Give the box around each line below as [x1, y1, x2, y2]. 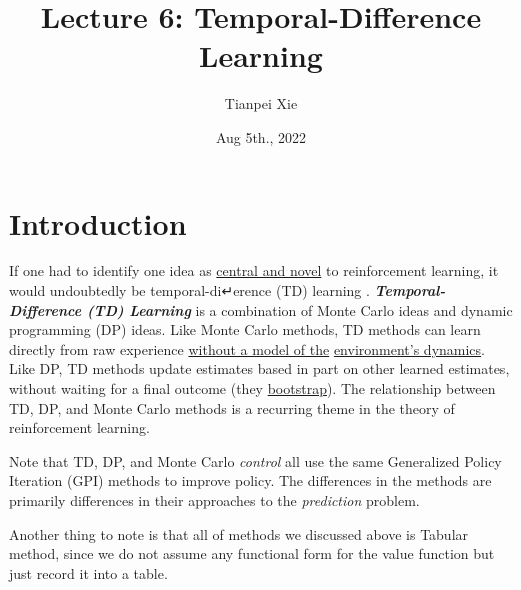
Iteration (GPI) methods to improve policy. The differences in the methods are [9, 470, 492, 491]
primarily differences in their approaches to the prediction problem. [9, 489, 420, 510]
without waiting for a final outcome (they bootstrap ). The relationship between [9, 378, 496, 398]
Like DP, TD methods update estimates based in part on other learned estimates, [9, 358, 510, 379]
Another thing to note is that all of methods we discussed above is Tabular [9, 523, 469, 544]
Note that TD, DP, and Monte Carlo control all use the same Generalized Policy [9, 450, 502, 471]
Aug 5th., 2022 [215, 126, 307, 147]
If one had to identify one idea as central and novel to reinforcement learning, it [9, 260, 499, 281]
